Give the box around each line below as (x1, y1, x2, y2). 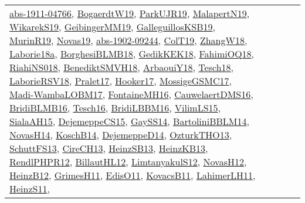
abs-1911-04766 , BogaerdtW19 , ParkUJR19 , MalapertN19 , (9, 6, 250, 20)
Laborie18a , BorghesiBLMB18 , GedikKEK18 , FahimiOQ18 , (9, 47, 255, 60)
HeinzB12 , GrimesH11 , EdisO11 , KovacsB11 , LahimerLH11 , (9, 168, 256, 182)
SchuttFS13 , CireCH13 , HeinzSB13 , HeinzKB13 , (9, 141, 208, 155)
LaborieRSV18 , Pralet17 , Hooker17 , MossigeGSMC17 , (9, 74, 232, 87)
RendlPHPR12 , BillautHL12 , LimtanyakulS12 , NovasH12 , (9, 155, 247, 168)
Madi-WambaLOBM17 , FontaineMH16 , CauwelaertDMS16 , (9, 87, 253, 101)
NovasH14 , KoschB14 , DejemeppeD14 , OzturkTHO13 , (9, 128, 232, 141)
